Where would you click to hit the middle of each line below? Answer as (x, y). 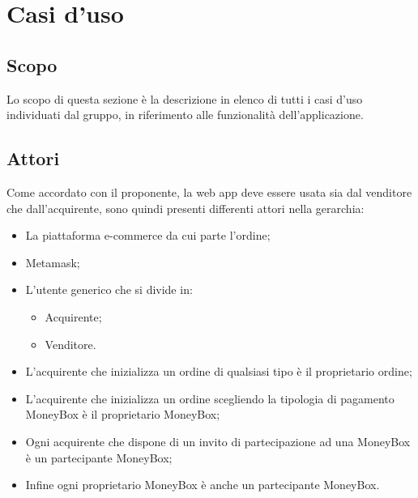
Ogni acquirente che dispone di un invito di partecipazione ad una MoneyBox (218, 441)
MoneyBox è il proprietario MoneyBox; (123, 414)
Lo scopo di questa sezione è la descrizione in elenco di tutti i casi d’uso (185, 98)
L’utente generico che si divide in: (109, 289)
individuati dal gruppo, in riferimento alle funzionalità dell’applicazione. (185, 115)
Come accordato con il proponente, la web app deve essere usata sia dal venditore (209, 192)
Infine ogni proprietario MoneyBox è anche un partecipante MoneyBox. (203, 485)
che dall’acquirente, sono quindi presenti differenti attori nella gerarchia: (186, 208)
